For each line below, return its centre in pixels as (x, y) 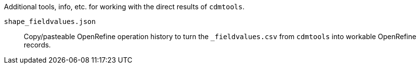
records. (37, 45)
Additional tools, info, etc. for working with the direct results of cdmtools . (124, 7)
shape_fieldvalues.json (50, 22)
